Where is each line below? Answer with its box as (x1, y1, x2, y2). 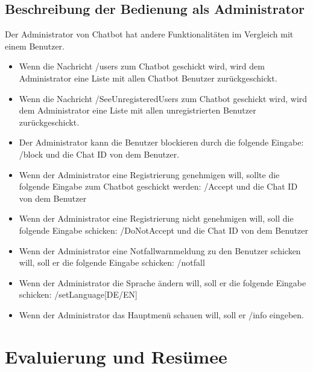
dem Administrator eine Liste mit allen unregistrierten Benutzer (19, 104, 256, 117)
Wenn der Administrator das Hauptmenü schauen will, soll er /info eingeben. (19, 308, 305, 321)
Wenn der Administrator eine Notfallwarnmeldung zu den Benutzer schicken (19, 244, 301, 257)
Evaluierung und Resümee (5, 344, 227, 368)
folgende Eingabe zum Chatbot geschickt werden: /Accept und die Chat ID (19, 180, 298, 193)
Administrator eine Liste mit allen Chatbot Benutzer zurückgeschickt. (19, 71, 277, 84)
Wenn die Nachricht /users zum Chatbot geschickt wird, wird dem (19, 60, 265, 72)
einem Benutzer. (5, 39, 65, 52)
